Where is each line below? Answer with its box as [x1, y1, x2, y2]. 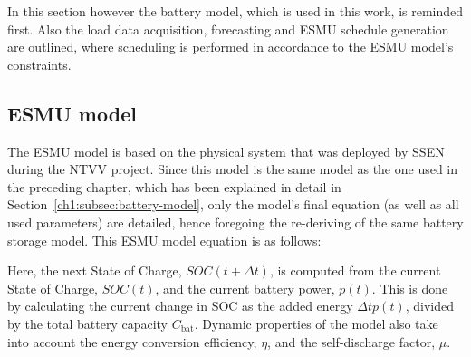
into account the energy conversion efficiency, [7, 332, 257, 351]
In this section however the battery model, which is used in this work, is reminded [7, 2, 464, 20]
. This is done [371, 278, 448, 297]
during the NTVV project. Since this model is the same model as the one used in [7, 159, 458, 178]
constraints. [7, 54, 72, 73]
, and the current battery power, [155, 278, 335, 297]
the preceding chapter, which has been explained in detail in [7, 177, 341, 196]
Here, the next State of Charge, [7, 261, 182, 280]
